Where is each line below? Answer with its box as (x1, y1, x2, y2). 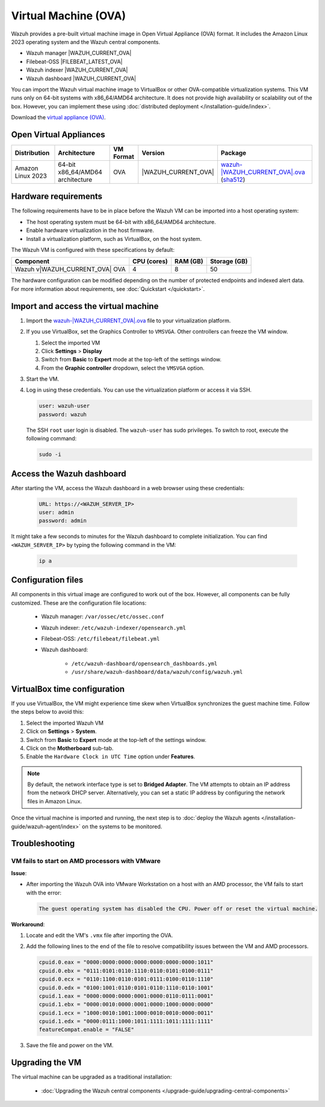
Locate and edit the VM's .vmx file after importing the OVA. (26, 931, 173, 939)
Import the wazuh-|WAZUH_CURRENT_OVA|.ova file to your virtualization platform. (26, 317, 231, 324)
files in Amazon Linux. (27, 797, 82, 805)
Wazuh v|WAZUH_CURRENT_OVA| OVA (14, 265, 126, 273)
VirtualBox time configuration (11, 684, 125, 694)
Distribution (14, 148, 50, 157)
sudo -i (39, 451, 61, 458)
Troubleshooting (11, 838, 75, 849)
